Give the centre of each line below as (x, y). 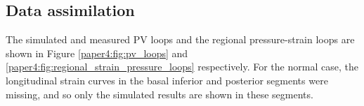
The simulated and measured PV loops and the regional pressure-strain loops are (180, 39)
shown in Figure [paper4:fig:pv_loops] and (97, 53)
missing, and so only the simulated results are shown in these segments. (160, 94)
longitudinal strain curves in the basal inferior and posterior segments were (167, 80)
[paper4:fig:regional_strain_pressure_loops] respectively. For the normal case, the (182, 67)
